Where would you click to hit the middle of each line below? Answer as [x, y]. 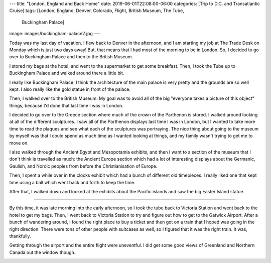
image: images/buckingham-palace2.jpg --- [55, 34]
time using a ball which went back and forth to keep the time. [72, 182]
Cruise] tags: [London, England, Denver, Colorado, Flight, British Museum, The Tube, [97, 11]
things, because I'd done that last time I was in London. [66, 105]
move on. [19, 143]
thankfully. [20, 236]
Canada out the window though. [42, 252]
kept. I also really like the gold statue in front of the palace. [70, 89]
